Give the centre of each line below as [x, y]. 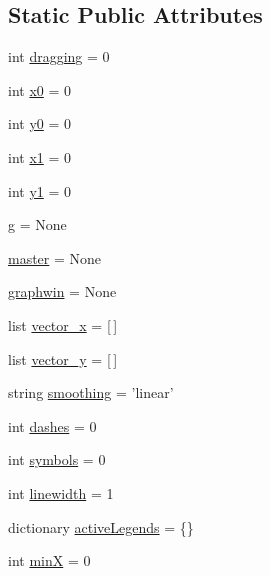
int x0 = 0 [40, 89]
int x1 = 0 [40, 156]
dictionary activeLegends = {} [101, 526]
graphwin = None [62, 291]
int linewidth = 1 [61, 492]
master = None [55, 257]
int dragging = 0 [59, 56]
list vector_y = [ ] [63, 358]
